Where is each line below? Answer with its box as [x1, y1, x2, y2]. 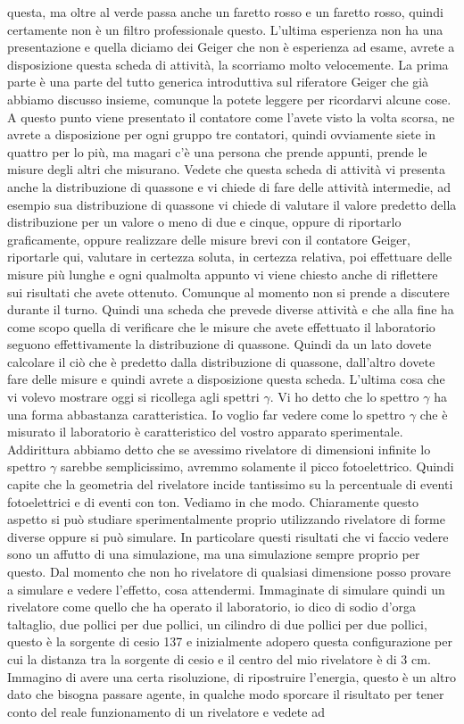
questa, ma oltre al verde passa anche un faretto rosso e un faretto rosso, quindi [7, 3, 443, 21]
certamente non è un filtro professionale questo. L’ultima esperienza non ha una [7, 20, 443, 38]
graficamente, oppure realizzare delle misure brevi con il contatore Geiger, [7, 229, 410, 248]
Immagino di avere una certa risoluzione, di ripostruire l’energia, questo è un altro [7, 667, 457, 686]
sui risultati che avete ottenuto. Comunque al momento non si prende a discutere [7, 282, 450, 301]
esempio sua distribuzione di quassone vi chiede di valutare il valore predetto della [7, 195, 457, 213]
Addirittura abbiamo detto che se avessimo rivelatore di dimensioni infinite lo [7, 439, 431, 458]
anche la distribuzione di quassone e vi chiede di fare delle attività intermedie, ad [7, 177, 451, 196]
